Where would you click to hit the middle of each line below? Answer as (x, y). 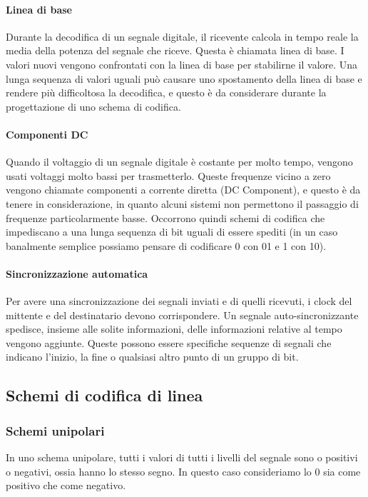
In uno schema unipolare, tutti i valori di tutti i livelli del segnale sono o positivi (182, 457)
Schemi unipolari (55, 430)
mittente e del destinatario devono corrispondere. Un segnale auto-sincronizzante (182, 315)
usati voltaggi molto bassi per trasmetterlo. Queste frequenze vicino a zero (168, 175)
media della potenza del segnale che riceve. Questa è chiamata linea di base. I (175, 50)
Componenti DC (47, 134)
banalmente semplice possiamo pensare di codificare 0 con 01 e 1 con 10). (166, 245)
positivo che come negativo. (66, 485)
